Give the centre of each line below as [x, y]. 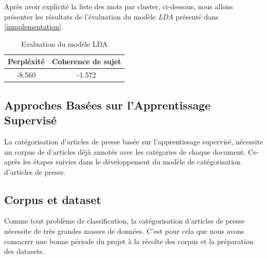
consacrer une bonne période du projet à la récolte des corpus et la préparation [129, 241]
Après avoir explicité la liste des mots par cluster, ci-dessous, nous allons [119, 6]
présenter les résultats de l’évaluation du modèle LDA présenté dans [111, 16]
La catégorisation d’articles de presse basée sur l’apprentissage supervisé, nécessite [134, 141]
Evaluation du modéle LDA [65, 43]
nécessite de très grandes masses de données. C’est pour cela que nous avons [124, 231]
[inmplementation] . [34, 26]
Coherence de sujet [86, 61]
